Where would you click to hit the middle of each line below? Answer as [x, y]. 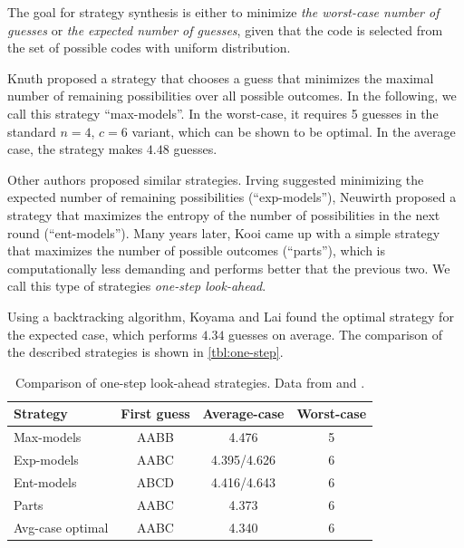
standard [32, 131]
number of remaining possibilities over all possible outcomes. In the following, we [232, 96]
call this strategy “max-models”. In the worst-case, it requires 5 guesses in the [223, 113]
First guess [155, 413]
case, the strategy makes [75, 149]
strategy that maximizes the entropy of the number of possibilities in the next [224, 214]
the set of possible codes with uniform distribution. [149, 48]
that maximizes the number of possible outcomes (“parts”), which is [197, 250]
